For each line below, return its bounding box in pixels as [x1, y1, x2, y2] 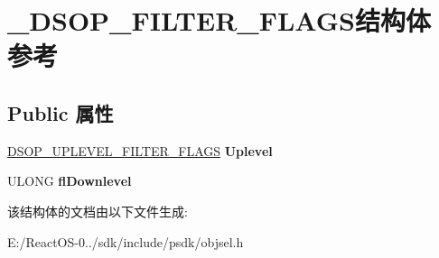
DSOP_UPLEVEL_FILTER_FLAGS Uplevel [7, 141, 273, 160]
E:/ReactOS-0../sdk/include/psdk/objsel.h [7, 232, 244, 251]
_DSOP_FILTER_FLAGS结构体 [7, 2, 431, 39]
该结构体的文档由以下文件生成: [7, 201, 188, 220]
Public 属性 [7, 98, 114, 126]
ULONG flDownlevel [7, 171, 132, 190]
